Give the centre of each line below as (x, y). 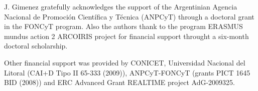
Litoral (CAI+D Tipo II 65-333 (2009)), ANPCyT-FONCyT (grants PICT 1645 (127, 72)
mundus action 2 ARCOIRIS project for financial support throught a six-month (126, 36)
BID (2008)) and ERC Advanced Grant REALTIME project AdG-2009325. (119, 82)
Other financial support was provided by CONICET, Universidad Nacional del (125, 62)
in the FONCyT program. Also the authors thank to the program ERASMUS (123, 26)
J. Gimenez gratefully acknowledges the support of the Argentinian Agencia (121, 6)
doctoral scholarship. (36, 46)
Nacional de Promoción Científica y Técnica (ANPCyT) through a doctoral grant (129, 16)
